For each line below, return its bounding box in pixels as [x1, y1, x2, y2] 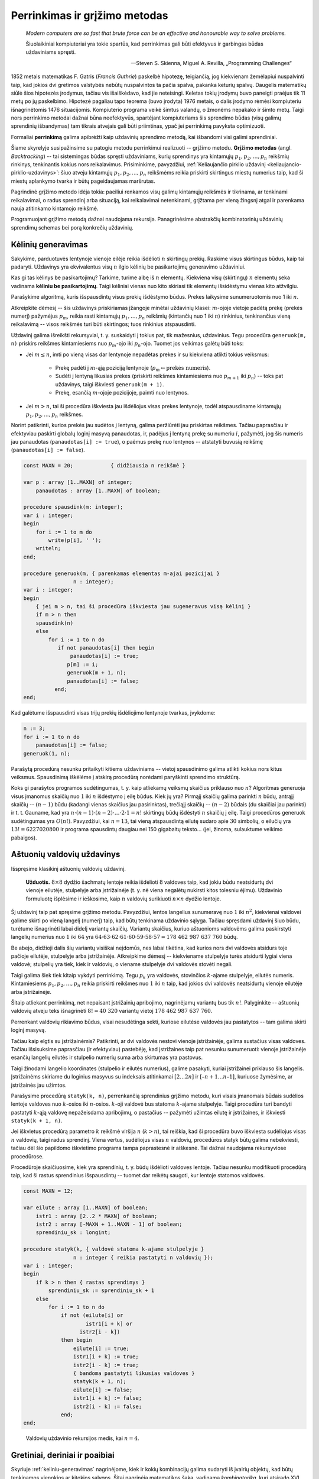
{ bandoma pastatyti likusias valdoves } [73, 1370, 195, 1377]
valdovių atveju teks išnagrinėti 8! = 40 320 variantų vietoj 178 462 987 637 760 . [11, 1007, 213, 1015]
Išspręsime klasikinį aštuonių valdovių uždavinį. [11, 865, 126, 872]
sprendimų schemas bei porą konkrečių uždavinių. [11, 224, 134, 231]
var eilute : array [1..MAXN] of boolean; [23, 1204, 148, 1211]
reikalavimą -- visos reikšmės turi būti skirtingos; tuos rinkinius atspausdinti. [11, 321, 196, 328]
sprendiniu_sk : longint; [35, 1229, 111, 1236]
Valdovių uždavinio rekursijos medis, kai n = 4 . [25, 1435, 139, 1442]
